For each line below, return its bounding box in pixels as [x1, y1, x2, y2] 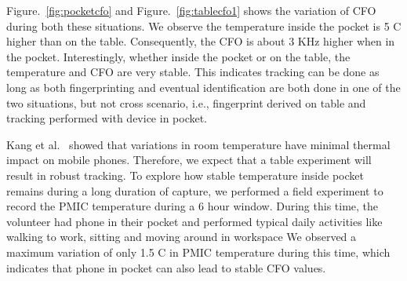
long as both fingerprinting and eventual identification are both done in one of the [6, 78, 401, 95]
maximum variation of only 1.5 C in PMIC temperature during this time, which [6, 243, 391, 260]
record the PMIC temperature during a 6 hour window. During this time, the [6, 198, 379, 214]
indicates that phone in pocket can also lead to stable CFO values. [6, 259, 326, 276]
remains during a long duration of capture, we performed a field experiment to [6, 182, 383, 199]
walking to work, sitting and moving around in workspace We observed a [6, 228, 357, 245]
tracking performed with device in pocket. [6, 110, 208, 126]
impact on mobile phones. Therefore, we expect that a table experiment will [6, 151, 372, 168]
